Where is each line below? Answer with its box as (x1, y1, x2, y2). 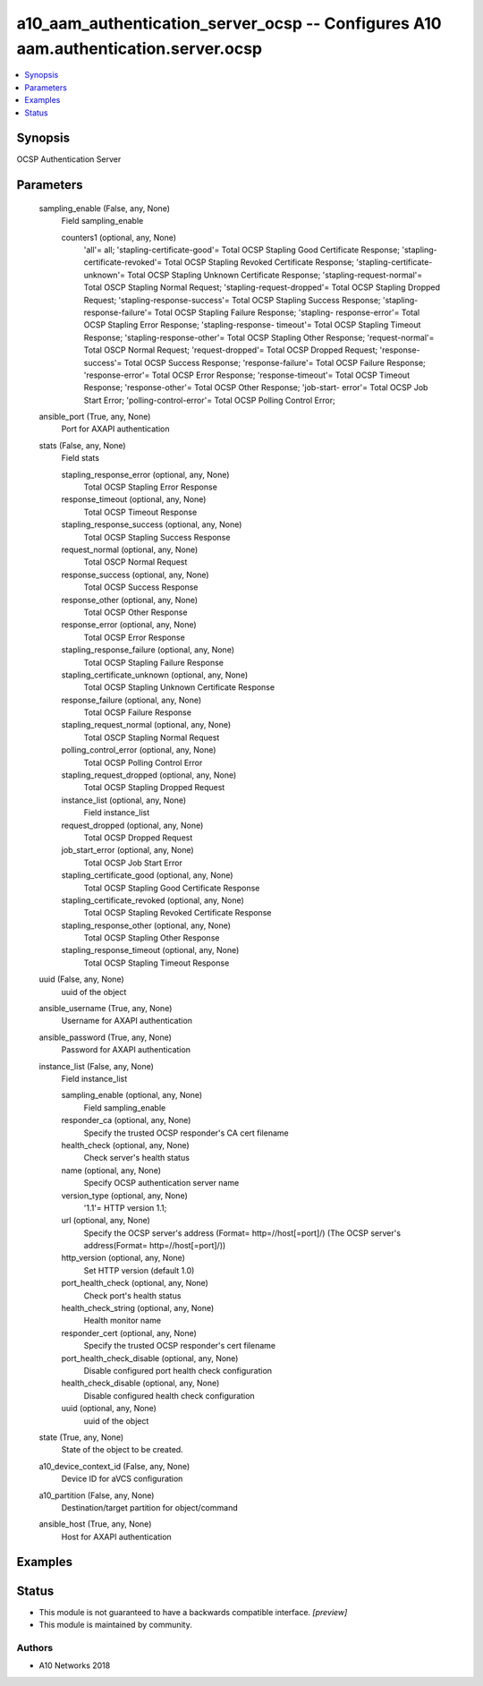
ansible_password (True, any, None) (38, 1032, 172, 1043)
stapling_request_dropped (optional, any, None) (61, 770, 237, 780)
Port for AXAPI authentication (61, 423, 170, 434)
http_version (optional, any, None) (61, 1253, 185, 1264)
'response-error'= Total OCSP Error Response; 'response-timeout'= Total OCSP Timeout (83, 370, 411, 380)
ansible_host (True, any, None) (38, 1519, 152, 1529)
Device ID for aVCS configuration (61, 1473, 183, 1485)
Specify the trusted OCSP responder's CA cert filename (83, 1128, 290, 1138)
